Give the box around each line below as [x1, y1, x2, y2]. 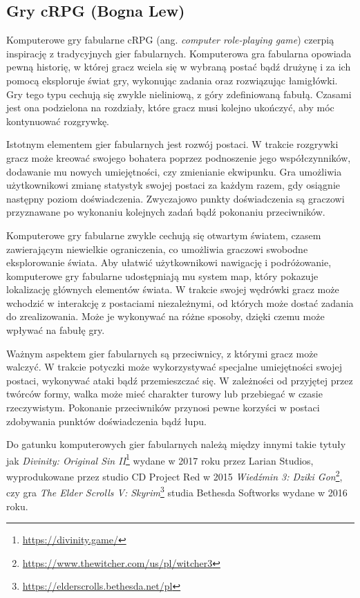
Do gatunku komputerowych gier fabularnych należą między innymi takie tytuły [6, 437, 346, 451]
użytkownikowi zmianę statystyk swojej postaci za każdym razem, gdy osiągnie [6, 178, 340, 192]
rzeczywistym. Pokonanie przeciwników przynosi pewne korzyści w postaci [6, 400, 320, 415]
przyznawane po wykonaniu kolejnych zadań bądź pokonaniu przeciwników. [6, 205, 325, 219]
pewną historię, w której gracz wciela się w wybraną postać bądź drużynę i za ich [6, 59, 351, 74]
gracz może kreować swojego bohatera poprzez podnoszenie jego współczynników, [6, 150, 351, 165]
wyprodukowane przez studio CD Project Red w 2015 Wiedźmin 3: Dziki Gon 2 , [6, 467, 343, 483]
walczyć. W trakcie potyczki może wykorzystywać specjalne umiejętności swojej [6, 359, 343, 374]
